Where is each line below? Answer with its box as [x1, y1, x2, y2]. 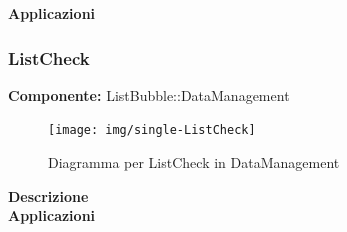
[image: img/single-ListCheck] [48, 123, 256, 138]
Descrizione [8, 185, 89, 206]
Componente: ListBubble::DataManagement [8, 84, 290, 105]
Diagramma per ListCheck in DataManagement [48, 152, 340, 173]
